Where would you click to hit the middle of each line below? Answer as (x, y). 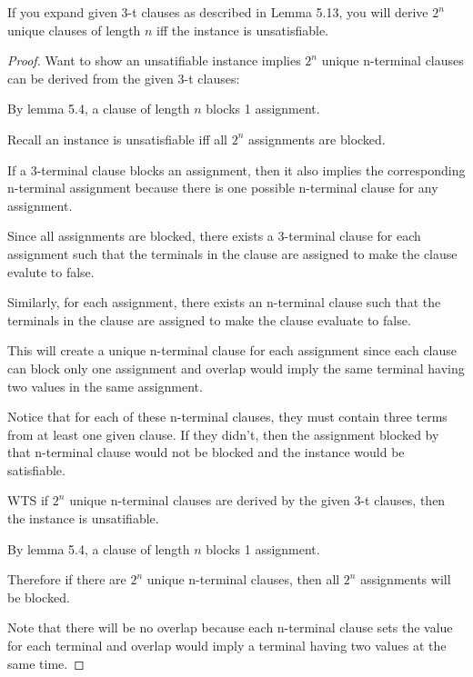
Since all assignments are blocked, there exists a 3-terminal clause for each (214, 236)
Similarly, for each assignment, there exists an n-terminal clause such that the (224, 302)
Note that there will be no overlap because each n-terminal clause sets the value (230, 627)
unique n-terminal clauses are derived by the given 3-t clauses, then (257, 500)
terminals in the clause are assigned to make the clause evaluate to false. (209, 319)
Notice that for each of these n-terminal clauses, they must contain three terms (227, 417)
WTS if (28, 500)
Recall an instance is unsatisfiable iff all (117, 139)
